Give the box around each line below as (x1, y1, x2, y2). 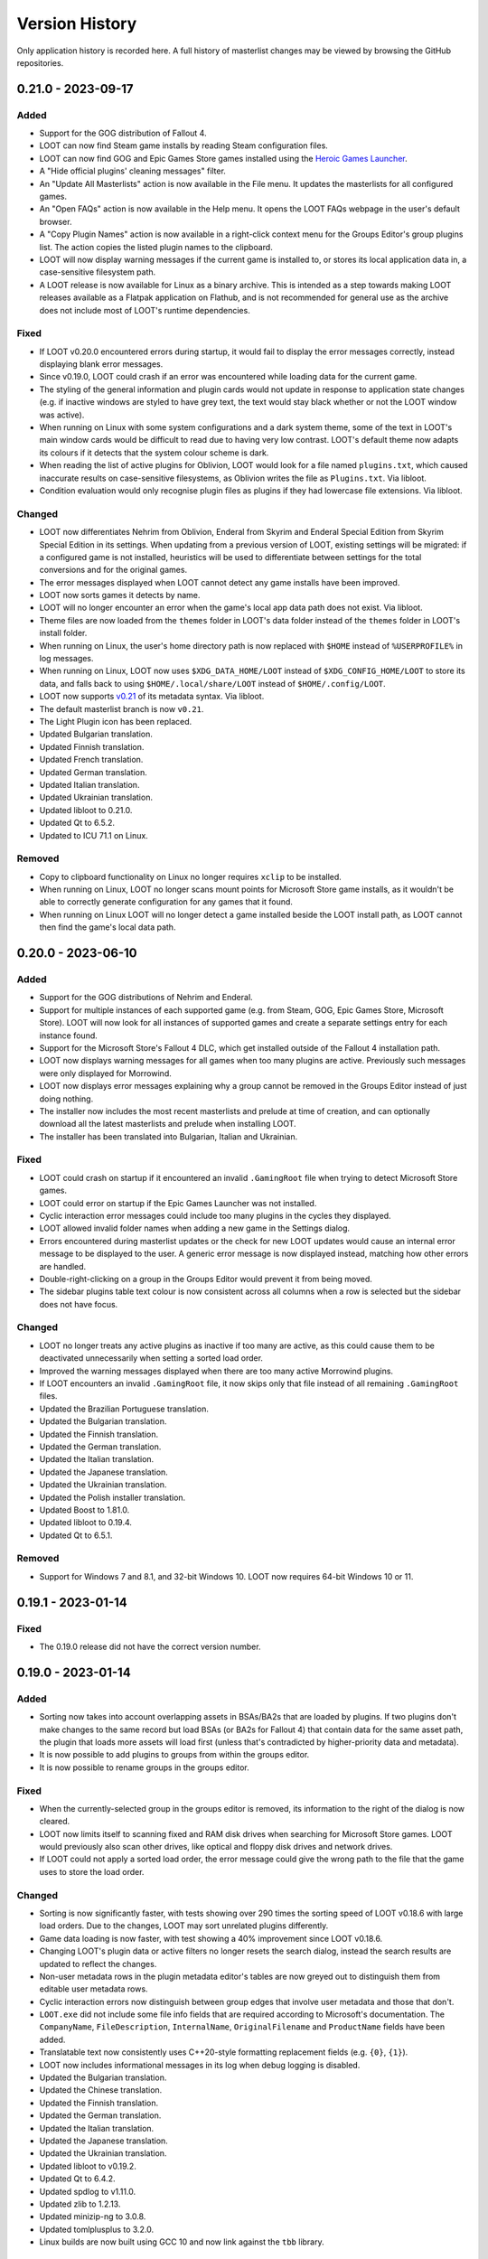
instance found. (39, 1030, 99, 1041)
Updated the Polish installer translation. (39, 1492, 186, 1503)
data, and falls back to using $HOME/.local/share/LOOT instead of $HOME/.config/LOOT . (39, 678, 386, 689)
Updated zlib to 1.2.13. (39, 2198, 121, 2209)
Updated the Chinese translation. (39, 2085, 163, 2095)
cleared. (39, 1816, 70, 1827)
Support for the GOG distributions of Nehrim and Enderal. (39, 992, 253, 1003)
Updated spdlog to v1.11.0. (39, 2186, 136, 2197)
